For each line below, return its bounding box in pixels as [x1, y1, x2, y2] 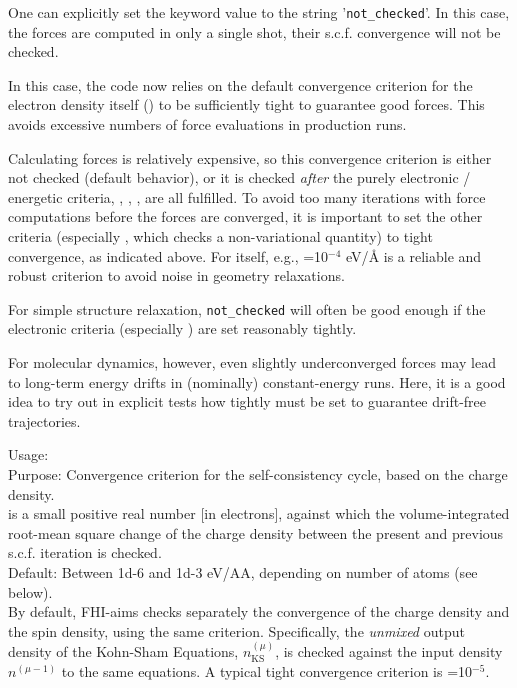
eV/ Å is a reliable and [346, 245, 482, 266]
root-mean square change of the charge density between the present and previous [8, 522, 504, 543]
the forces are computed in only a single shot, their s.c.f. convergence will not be [8, 21, 501, 42]
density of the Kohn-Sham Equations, [8, 641, 239, 662]
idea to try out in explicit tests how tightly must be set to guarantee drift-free [8, 391, 487, 412]
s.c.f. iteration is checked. [8, 542, 162, 563]
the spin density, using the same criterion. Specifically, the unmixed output [8, 620, 465, 641]
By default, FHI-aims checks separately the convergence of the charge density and [8, 601, 510, 622]
